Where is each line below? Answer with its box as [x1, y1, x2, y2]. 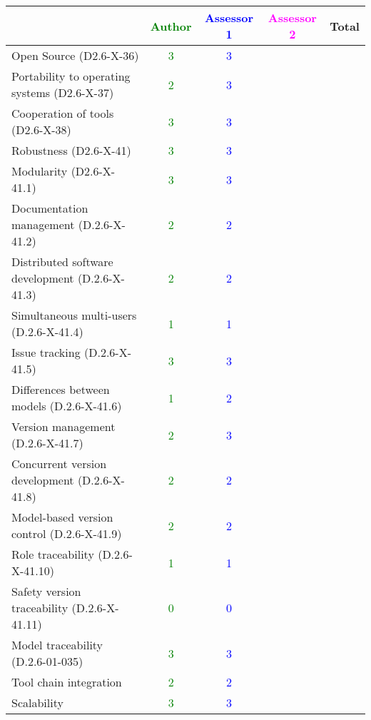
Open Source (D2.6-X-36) [11, 47, 139, 64]
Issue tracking [11, 344, 81, 360]
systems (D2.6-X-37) [11, 84, 114, 101]
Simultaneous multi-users [11, 307, 137, 323]
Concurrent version [11, 455, 107, 472]
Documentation [11, 200, 88, 216]
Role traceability [11, 546, 94, 562]
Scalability [11, 694, 63, 711]
